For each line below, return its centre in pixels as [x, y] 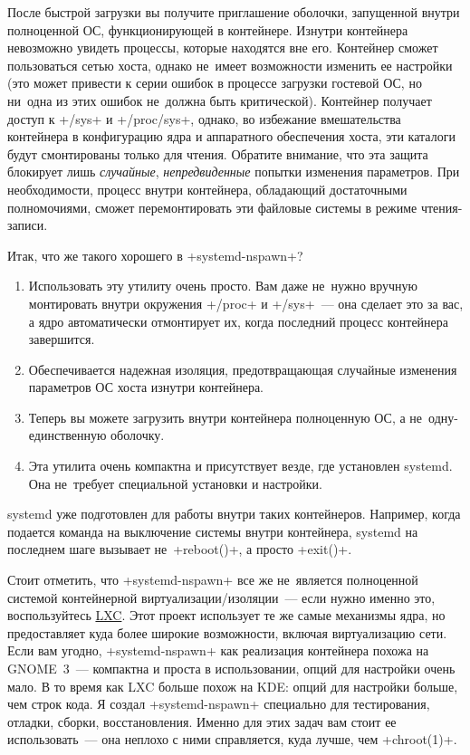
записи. [28, 225]
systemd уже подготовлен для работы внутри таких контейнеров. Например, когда [234, 514]
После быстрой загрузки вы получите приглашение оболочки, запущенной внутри [234, 12]
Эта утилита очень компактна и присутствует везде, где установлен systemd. [240, 466]
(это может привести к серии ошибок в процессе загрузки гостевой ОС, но [215, 83]
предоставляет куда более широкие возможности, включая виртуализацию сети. [227, 632]
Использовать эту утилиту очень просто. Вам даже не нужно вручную [223, 286]
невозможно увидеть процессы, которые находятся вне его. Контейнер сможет [223, 48]
